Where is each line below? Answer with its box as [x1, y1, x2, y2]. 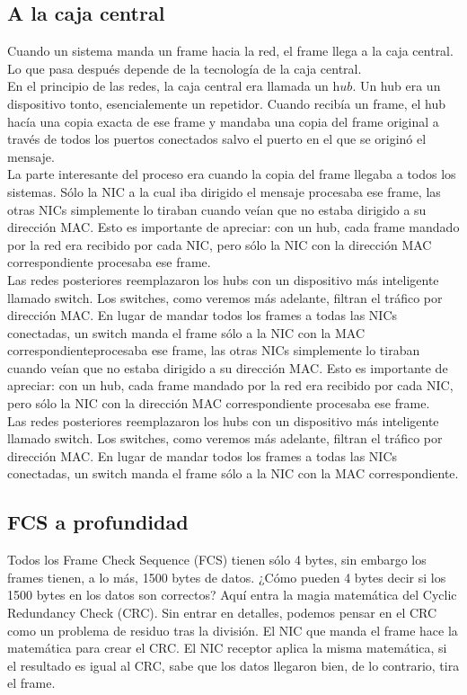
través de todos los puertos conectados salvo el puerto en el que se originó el [7, 129, 427, 148]
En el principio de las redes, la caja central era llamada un [7, 76, 329, 95]
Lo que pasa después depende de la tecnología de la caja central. [7, 58, 362, 77]
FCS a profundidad [7, 508, 189, 536]
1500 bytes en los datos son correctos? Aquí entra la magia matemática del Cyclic [7, 585, 457, 604]
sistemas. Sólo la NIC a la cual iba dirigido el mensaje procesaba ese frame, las [7, 182, 441, 200]
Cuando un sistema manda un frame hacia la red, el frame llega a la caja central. [7, 41, 454, 60]
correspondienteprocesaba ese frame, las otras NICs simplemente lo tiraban [7, 341, 420, 360]
